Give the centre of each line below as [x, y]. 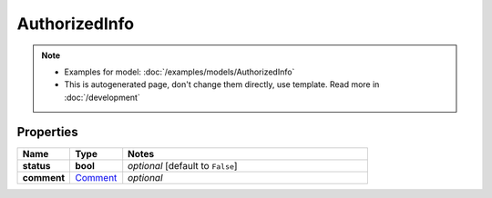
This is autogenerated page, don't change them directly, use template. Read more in [222, 84]
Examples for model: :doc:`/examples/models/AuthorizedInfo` [179, 72]
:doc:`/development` [102, 97]
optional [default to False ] [183, 165]
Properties [47, 132]
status [36, 165]
